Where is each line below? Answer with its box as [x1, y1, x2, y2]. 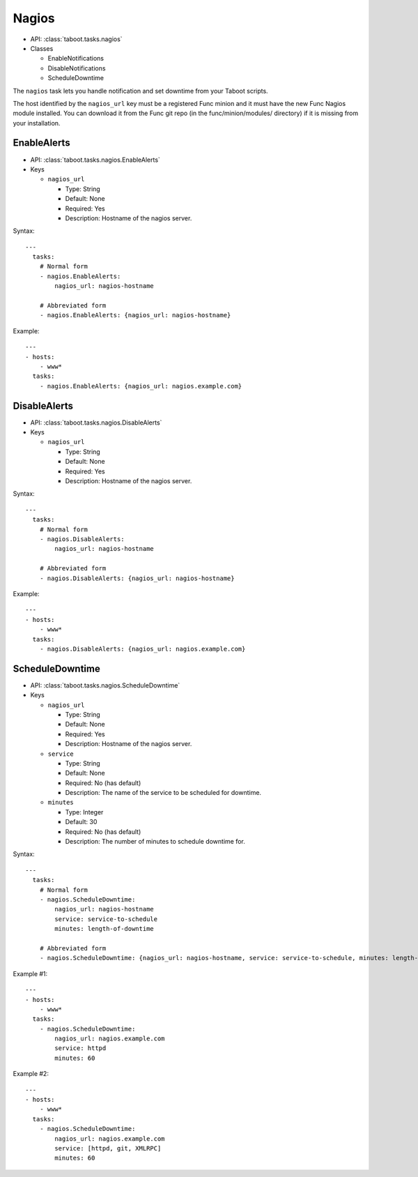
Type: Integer [65, 807, 104, 816]
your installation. [13, 119, 61, 127]
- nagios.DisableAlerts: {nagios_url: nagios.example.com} [39, 645, 246, 653]
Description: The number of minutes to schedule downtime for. [65, 837, 245, 846]
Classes [30, 44, 54, 52]
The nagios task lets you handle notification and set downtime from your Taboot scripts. [13, 86, 268, 95]
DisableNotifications [47, 63, 106, 73]
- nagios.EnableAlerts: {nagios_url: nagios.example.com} [39, 382, 242, 390]
